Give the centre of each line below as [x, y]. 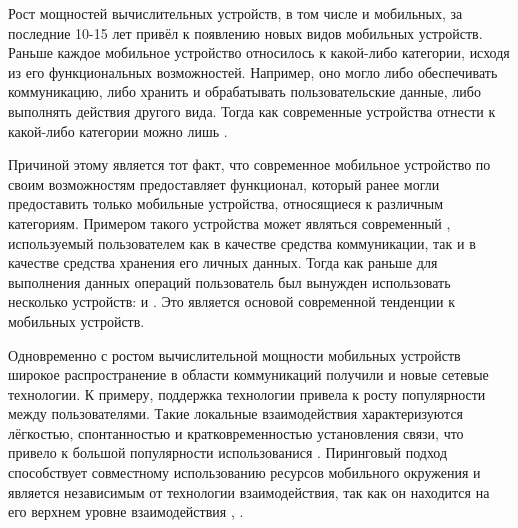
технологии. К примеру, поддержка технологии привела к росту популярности [247, 393]
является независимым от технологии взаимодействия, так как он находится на [249, 491]
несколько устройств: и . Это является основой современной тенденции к [232, 301]
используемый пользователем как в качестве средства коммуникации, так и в [242, 242]
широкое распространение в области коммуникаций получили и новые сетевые [248, 374]
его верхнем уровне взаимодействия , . [126, 511]
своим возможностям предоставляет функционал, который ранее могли [224, 183]
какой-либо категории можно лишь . [118, 130]
